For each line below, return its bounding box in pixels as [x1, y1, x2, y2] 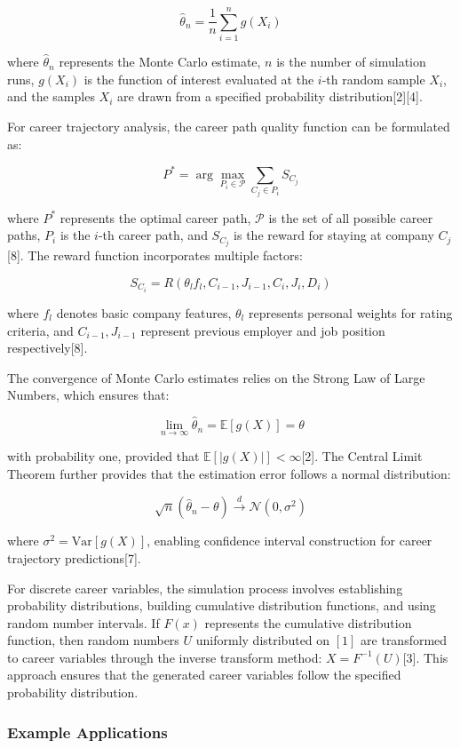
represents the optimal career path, [59, 208, 251, 227]
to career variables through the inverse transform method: [7, 648, 322, 666]
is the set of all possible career [268, 208, 433, 227]
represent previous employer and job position [140, 321, 385, 339]
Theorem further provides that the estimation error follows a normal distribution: [7, 464, 451, 482]
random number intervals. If [7, 613, 160, 632]
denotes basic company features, [56, 303, 232, 322]
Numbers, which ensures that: [7, 386, 170, 404]
